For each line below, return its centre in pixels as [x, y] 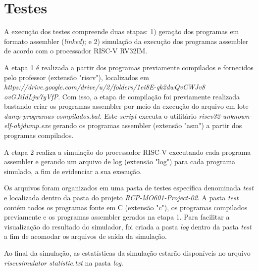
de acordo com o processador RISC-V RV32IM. [76, 51]
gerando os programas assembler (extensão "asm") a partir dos [147, 125]
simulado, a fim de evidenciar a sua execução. [73, 171]
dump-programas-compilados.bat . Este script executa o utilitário [100, 115]
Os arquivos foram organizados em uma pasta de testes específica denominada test [129, 188]
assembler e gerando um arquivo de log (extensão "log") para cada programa [120, 161]
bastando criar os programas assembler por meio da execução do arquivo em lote [126, 106]
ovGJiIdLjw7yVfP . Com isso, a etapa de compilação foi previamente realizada [122, 96]
